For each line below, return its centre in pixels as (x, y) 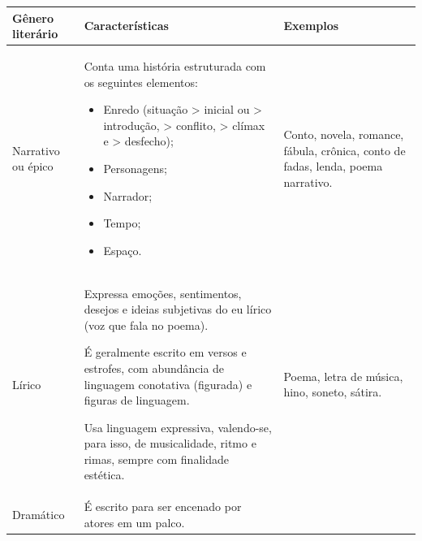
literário (35, 34)
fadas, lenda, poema (333, 166)
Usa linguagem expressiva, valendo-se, (178, 427)
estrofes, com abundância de (154, 368)
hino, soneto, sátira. (333, 392)
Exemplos (311, 26)
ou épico (33, 166)
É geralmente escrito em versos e (165, 352)
